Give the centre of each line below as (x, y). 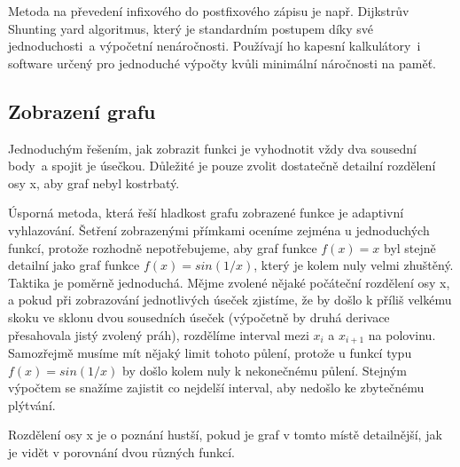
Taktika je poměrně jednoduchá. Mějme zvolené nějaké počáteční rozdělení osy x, (229, 282)
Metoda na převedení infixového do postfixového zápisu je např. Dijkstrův (209, 11)
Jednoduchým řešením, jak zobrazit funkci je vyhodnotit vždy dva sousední (212, 148)
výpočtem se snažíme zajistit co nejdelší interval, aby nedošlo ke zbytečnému (216, 388)
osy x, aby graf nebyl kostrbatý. (94, 182)
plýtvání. (32, 404)
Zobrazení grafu (82, 111)
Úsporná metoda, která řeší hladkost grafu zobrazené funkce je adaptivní (206, 213)
